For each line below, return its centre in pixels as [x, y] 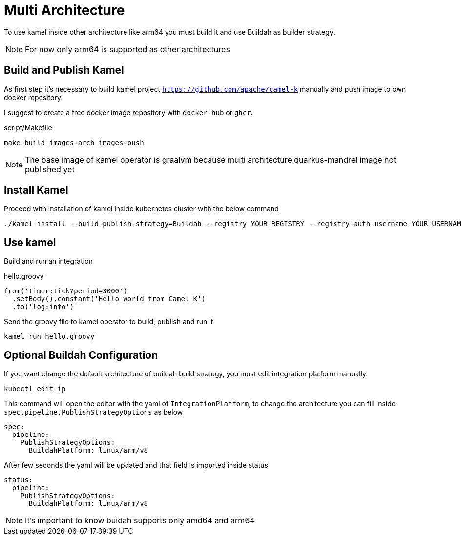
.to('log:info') [43, 307]
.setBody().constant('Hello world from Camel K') [109, 299]
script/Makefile [28, 127]
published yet [50, 169]
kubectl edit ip [35, 389]
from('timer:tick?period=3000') [66, 291]
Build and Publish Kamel [64, 70]
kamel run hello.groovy [49, 337]
